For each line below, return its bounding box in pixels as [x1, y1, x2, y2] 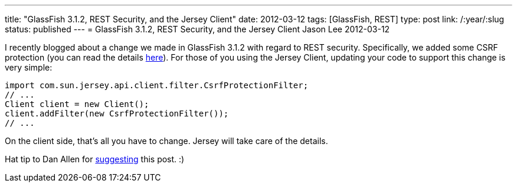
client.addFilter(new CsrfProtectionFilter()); [5, 109, 229, 118]
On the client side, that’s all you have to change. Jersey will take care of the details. [5, 136, 328, 146]
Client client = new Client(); [5, 99, 149, 109]
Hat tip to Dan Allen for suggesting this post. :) [5, 154, 185, 164]
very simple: [5, 62, 53, 72]
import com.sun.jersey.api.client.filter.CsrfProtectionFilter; [5, 81, 309, 90]
